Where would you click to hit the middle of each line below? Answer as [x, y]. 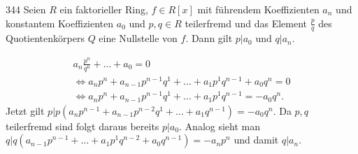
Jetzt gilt [25, 110]
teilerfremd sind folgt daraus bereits [83, 126]
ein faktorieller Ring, [104, 9]
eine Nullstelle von [138, 38]
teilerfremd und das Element [246, 23]
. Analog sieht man [220, 126]
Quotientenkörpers [45, 38]
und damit [256, 140]
